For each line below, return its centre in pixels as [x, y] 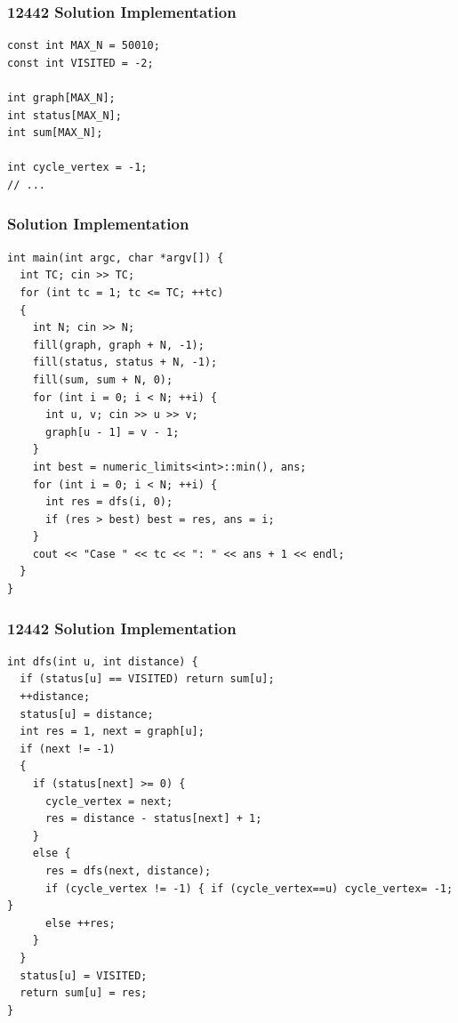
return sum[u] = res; [84, 993]
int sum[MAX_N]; [55, 133]
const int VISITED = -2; [80, 63]
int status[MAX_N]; [64, 115]
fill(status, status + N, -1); [125, 362]
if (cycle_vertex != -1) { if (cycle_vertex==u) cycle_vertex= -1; [249, 888]
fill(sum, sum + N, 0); [103, 379]
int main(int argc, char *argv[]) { [116, 258]
